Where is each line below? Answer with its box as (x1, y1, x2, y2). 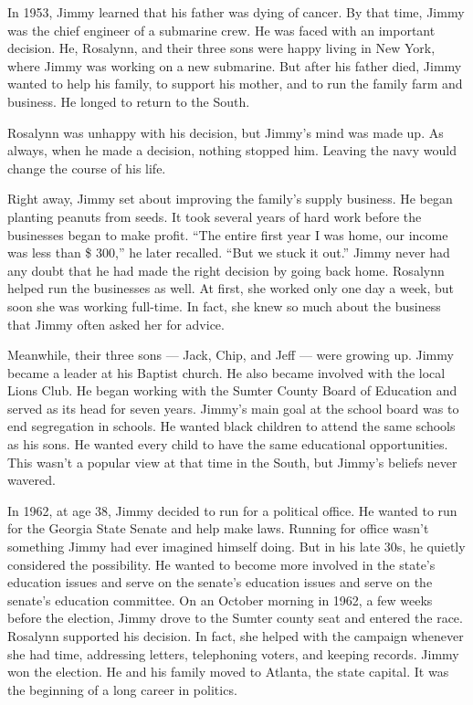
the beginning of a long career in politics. (7, 679, 237, 699)
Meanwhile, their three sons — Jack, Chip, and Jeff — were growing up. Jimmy (7, 345, 454, 364)
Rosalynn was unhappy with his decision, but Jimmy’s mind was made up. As (7, 122, 444, 142)
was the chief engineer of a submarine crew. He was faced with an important (7, 20, 436, 39)
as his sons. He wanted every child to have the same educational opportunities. (7, 435, 448, 454)
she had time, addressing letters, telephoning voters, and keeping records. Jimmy (7, 644, 459, 663)
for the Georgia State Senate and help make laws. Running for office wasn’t (7, 519, 429, 538)
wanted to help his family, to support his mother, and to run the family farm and (7, 74, 463, 93)
